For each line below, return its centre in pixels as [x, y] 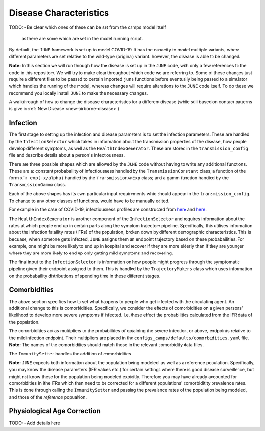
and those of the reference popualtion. [48, 397]
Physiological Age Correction [55, 411]
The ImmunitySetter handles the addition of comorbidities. [71, 354]
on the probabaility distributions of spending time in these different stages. [85, 276]
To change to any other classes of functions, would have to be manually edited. [89, 201]
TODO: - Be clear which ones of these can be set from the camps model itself [88, 27]
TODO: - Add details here [35, 423]
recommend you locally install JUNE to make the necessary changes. [79, 93]
